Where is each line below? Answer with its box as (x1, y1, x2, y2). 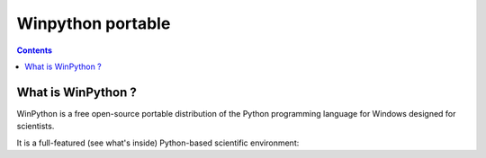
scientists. (16, 121, 55, 132)
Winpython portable (16, 13, 171, 33)
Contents (16, 45, 53, 56)
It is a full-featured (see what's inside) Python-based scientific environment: (16, 137, 300, 148)
